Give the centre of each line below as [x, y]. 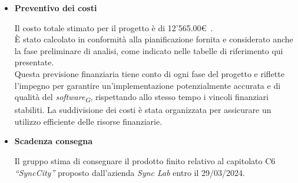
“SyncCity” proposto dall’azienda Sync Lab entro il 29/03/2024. [130, 172]
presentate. [34, 62]
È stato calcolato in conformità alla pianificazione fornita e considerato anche [154, 39]
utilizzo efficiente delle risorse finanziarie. [88, 121]
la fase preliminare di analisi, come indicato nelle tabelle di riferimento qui [149, 50]
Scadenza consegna [54, 141]
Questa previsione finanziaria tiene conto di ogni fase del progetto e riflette [149, 73]
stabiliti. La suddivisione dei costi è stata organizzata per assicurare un [143, 110]
